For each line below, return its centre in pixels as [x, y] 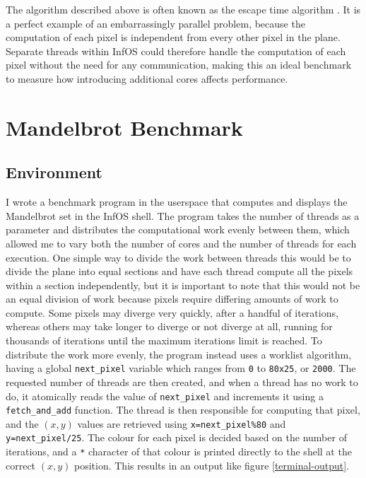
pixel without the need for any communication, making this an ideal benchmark [179, 65]
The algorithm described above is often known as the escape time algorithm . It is [183, 9]
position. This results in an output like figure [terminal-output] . [212, 465]
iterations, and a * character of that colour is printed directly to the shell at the [179, 451]
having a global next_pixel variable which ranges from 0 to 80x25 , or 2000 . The [181, 368]
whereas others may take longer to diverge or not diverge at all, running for [169, 326]
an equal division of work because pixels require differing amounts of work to [172, 299]
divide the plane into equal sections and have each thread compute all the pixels [179, 271]
